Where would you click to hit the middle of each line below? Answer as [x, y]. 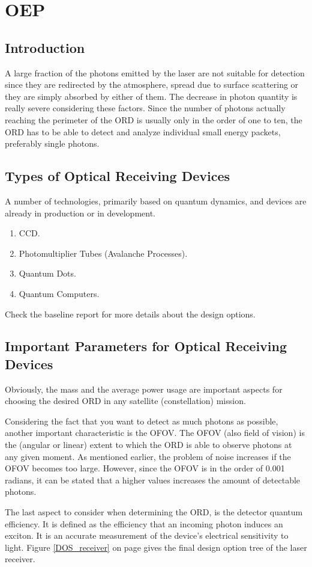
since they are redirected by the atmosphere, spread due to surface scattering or [152, 84]
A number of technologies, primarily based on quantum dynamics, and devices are [156, 201]
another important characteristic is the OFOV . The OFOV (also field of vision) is [155, 433]
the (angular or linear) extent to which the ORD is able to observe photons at [148, 445]
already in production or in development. [80, 213]
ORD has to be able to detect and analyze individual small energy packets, [143, 131]
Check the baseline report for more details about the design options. [130, 314]
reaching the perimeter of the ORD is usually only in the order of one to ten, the [154, 119]
